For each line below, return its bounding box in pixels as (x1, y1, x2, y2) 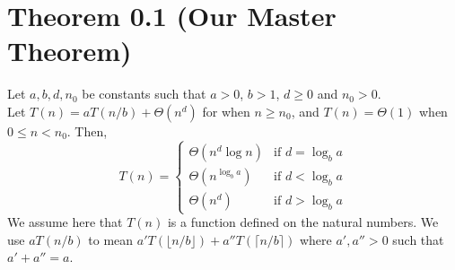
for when (202, 101, 250, 120)
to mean (88, 230, 134, 248)
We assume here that (7, 213, 123, 231)
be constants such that (82, 84, 206, 103)
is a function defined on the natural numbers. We (167, 213, 439, 231)
